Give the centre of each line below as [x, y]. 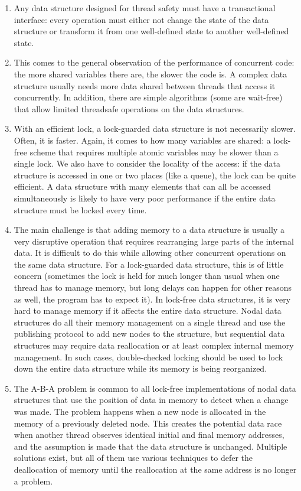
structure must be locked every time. [80, 209]
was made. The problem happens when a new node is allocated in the [140, 411]
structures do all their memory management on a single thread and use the [150, 322]
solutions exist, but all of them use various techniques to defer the [133, 458]
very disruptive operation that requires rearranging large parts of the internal [154, 241]
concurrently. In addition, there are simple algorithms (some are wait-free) [148, 97]
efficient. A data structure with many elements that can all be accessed [142, 186]
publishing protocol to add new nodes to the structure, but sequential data [149, 334]
